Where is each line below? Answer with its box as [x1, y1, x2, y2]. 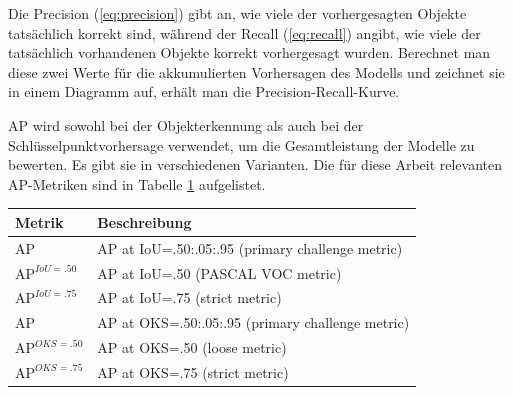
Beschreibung [97, 211, 192, 232]
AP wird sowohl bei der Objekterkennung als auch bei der [8, 114, 364, 135]
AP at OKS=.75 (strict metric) [97, 361, 289, 382]
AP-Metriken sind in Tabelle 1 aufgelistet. [8, 173, 266, 194]
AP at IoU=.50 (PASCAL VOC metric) [97, 262, 342, 283]
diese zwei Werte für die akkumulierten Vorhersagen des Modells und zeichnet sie [8, 61, 505, 82]
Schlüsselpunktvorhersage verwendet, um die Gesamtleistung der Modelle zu [8, 134, 475, 155]
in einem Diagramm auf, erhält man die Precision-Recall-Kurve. [8, 81, 400, 102]
